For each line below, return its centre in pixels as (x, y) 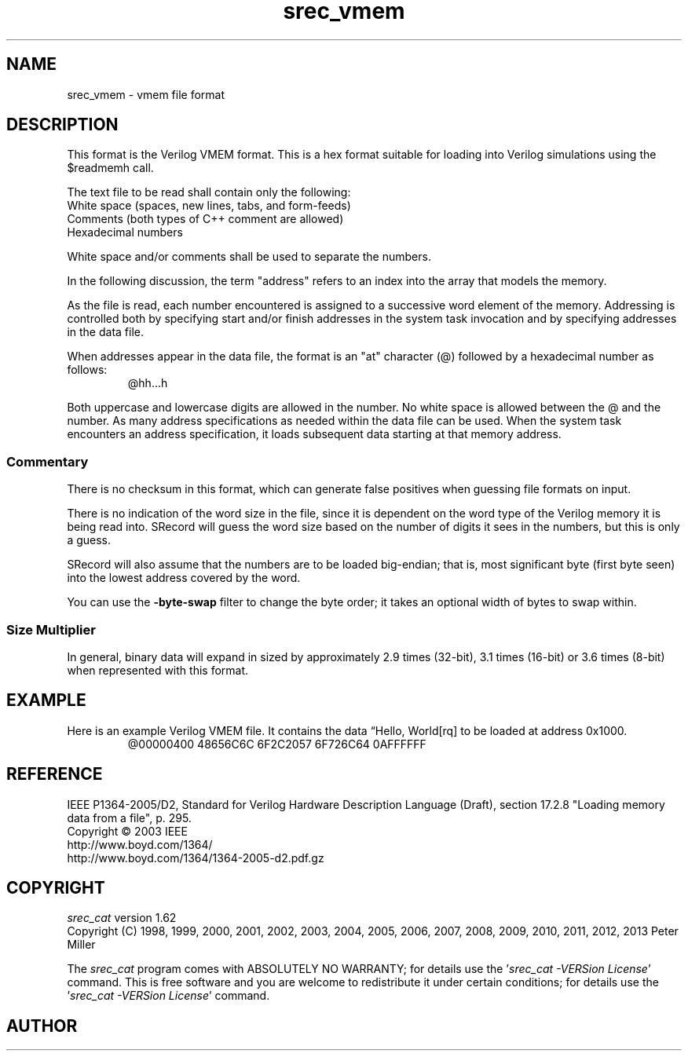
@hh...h (148, 383)
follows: (87, 370)
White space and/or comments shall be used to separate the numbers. (249, 257)
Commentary (48, 461)
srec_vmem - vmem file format (146, 94)
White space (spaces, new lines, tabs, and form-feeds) (209, 206)
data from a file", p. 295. (129, 817)
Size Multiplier (51, 629)
